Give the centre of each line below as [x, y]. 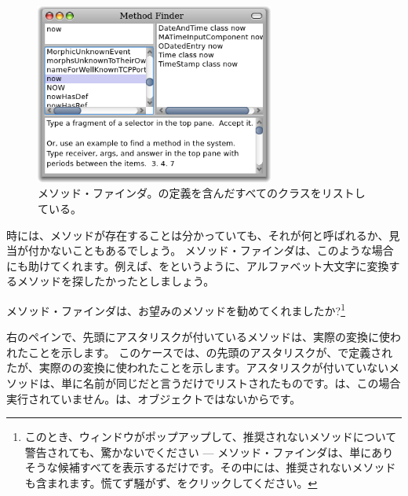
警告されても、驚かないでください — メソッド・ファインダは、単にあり [209, 452]
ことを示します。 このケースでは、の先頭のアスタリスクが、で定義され [210, 352]
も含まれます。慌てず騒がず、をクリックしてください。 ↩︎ [171, 483]
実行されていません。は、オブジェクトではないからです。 [154, 398]
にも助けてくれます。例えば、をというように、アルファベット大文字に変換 [198, 265]
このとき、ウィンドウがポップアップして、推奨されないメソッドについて [211, 437]
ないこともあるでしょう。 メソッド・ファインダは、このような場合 [222, 250]
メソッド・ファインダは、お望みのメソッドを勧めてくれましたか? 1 [176, 309]
